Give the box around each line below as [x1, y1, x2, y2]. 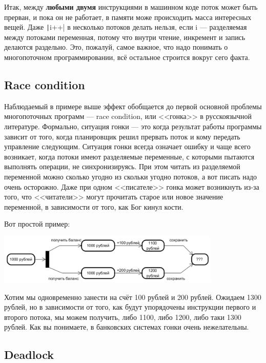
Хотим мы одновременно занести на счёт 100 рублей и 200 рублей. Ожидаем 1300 [4, 291, 261, 302]
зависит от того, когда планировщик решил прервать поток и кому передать [4, 131, 240, 142]
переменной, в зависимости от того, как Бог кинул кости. [4, 201, 183, 212]
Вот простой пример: [4, 218, 70, 229]
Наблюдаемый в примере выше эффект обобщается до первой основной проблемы [4, 100, 262, 111]
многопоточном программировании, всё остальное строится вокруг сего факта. [4, 52, 250, 63]
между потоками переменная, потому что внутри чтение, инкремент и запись [4, 31, 245, 42]
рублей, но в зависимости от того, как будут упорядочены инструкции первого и [4, 301, 256, 312]
